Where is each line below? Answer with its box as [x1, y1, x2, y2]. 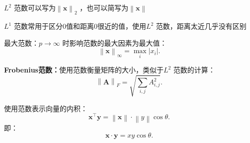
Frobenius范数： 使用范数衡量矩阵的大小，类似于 [4, 65, 164, 75]
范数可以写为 [13, 2, 56, 12]
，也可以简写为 [80, 2, 129, 12]
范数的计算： [173, 65, 215, 75]
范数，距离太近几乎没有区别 [156, 21, 247, 31]
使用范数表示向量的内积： [4, 103, 87, 113]
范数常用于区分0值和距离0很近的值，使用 [13, 21, 146, 31]
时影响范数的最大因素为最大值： [62, 37, 167, 48]
